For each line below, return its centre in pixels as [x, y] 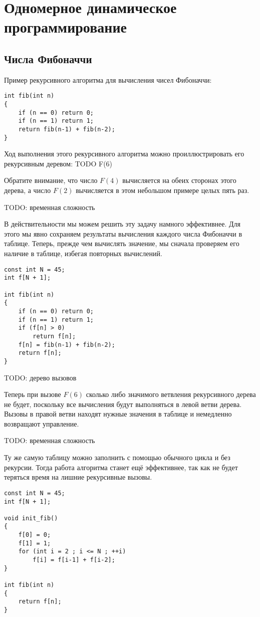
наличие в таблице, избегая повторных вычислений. [83, 253]
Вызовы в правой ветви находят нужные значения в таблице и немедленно [118, 414]
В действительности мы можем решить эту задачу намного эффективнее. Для [122, 224]
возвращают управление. [42, 423]
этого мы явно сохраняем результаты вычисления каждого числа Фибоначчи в [123, 233]
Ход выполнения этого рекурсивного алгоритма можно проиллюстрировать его [124, 154]
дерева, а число [28, 190]
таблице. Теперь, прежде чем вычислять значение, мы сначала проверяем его [122, 243]
